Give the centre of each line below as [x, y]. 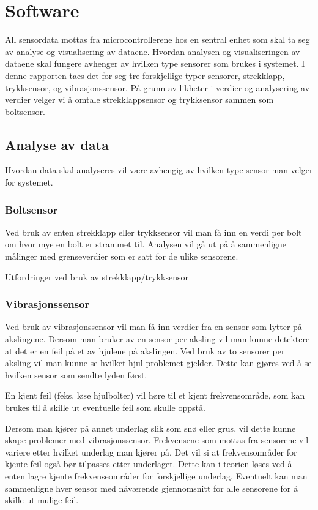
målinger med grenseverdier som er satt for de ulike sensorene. [122, 256]
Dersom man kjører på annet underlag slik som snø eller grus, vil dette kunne [150, 428]
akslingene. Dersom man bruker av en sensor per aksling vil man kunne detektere [157, 339]
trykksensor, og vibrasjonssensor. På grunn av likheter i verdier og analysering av [157, 87]
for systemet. [29, 182]
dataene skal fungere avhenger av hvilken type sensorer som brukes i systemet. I [155, 63]
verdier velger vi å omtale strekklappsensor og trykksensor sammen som [139, 99]
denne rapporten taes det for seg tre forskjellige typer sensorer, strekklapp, [145, 75]
